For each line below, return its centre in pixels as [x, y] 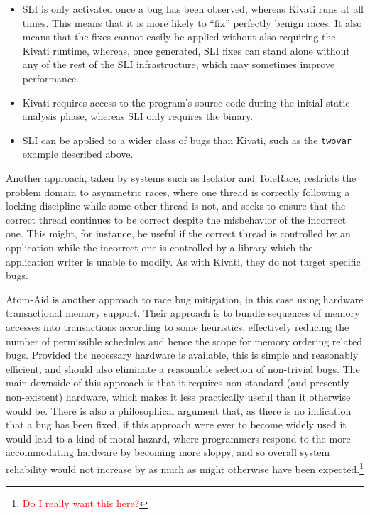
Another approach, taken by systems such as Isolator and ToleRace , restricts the [181, 178]
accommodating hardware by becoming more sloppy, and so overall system [168, 452]
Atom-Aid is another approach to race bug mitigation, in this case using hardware [185, 299]
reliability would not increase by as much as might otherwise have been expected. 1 [185, 467]
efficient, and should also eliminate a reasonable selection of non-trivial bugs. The [183, 368]
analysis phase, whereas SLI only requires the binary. [138, 116]
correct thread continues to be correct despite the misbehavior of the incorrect [176, 219]
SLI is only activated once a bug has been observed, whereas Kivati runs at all [193, 9]
